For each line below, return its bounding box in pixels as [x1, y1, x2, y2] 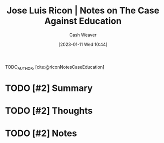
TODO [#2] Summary [5, 82, 93, 94]
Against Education [44, 15, 122, 27]
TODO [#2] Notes [5, 128, 78, 139]
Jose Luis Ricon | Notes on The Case [6, 5, 160, 16]
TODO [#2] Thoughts [5, 105, 93, 116]
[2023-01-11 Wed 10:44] [58, 41, 108, 47]
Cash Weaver [69, 32, 97, 38]
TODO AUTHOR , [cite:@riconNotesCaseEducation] [5, 64, 105, 71]
